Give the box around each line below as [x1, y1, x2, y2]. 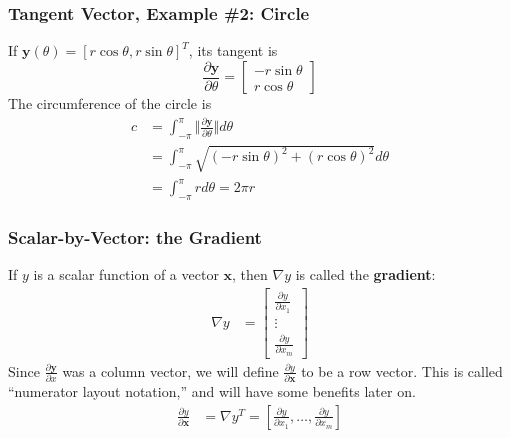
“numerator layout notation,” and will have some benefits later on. [8, 381, 416, 402]
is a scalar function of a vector [33, 264, 219, 285]
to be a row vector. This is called [301, 360, 503, 381]
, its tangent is [188, 40, 278, 61]
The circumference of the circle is [8, 93, 212, 114]
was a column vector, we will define [62, 360, 279, 381]
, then [232, 264, 268, 285]
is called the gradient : [295, 264, 436, 285]
